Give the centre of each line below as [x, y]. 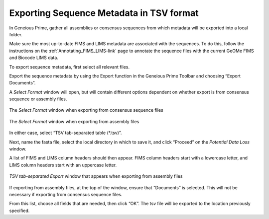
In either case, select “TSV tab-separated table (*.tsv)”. [66, 133]
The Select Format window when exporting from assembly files [74, 121]
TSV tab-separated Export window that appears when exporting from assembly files [96, 176]
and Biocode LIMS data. [34, 58]
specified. [19, 211]
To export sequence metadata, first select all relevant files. [69, 67]
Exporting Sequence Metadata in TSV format [104, 13]
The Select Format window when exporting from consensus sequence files [86, 110]
